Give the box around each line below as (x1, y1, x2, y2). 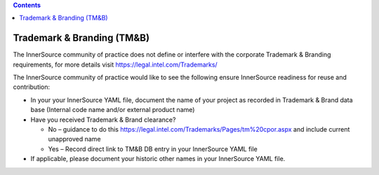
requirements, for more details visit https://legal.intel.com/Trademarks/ (13, 60, 218, 69)
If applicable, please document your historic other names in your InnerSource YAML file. (30, 155, 286, 163)
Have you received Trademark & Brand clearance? (30, 115, 176, 124)
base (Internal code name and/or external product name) (30, 106, 195, 114)
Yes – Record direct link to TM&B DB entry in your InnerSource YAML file (48, 144, 258, 153)
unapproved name (48, 135, 101, 143)
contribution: (13, 83, 51, 91)
